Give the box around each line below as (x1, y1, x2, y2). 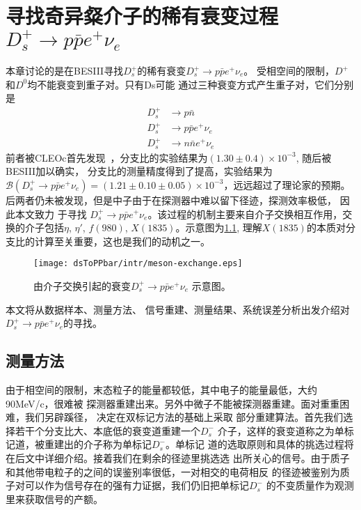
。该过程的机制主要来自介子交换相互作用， (147, 206, 343, 221)
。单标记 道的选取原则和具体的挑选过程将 (166, 437, 354, 451)
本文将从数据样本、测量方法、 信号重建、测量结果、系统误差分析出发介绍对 (6, 302, 350, 316)
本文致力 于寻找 (15, 206, 87, 221)
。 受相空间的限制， (243, 63, 335, 78)
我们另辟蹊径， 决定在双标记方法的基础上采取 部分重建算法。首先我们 (24, 410, 344, 424)
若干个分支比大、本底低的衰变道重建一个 (15, 423, 200, 438)
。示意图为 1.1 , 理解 (175, 220, 262, 235)
